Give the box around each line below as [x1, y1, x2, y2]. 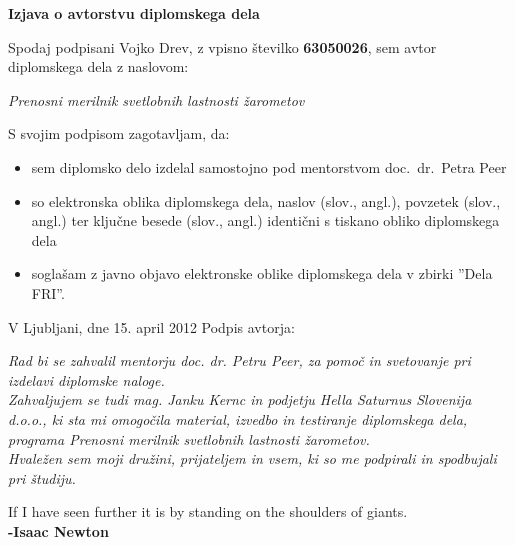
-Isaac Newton [8, 520, 109, 541]
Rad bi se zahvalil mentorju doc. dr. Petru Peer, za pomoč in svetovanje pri [8, 350, 471, 371]
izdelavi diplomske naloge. [8, 369, 165, 390]
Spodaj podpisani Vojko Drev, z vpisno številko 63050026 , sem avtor [8, 36, 437, 57]
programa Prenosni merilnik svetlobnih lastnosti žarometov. [8, 428, 370, 449]
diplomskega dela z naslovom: [8, 56, 189, 77]
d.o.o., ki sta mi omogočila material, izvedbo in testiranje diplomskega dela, [8, 408, 468, 429]
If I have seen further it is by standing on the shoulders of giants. [8, 501, 408, 522]
